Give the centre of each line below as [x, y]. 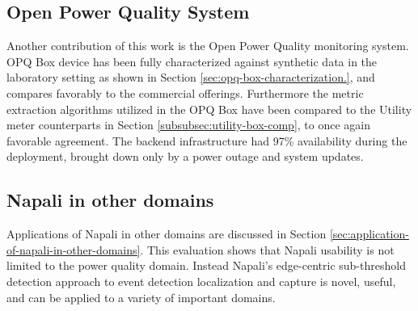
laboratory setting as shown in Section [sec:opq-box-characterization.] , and [191, 77]
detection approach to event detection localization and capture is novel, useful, [201, 281]
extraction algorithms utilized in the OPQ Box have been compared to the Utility [209, 109]
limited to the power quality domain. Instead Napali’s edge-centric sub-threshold [206, 265]
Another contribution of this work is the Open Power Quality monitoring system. [208, 46]
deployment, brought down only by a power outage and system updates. [185, 156]
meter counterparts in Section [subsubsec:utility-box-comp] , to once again [188, 125]
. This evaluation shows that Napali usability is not [267, 249]
